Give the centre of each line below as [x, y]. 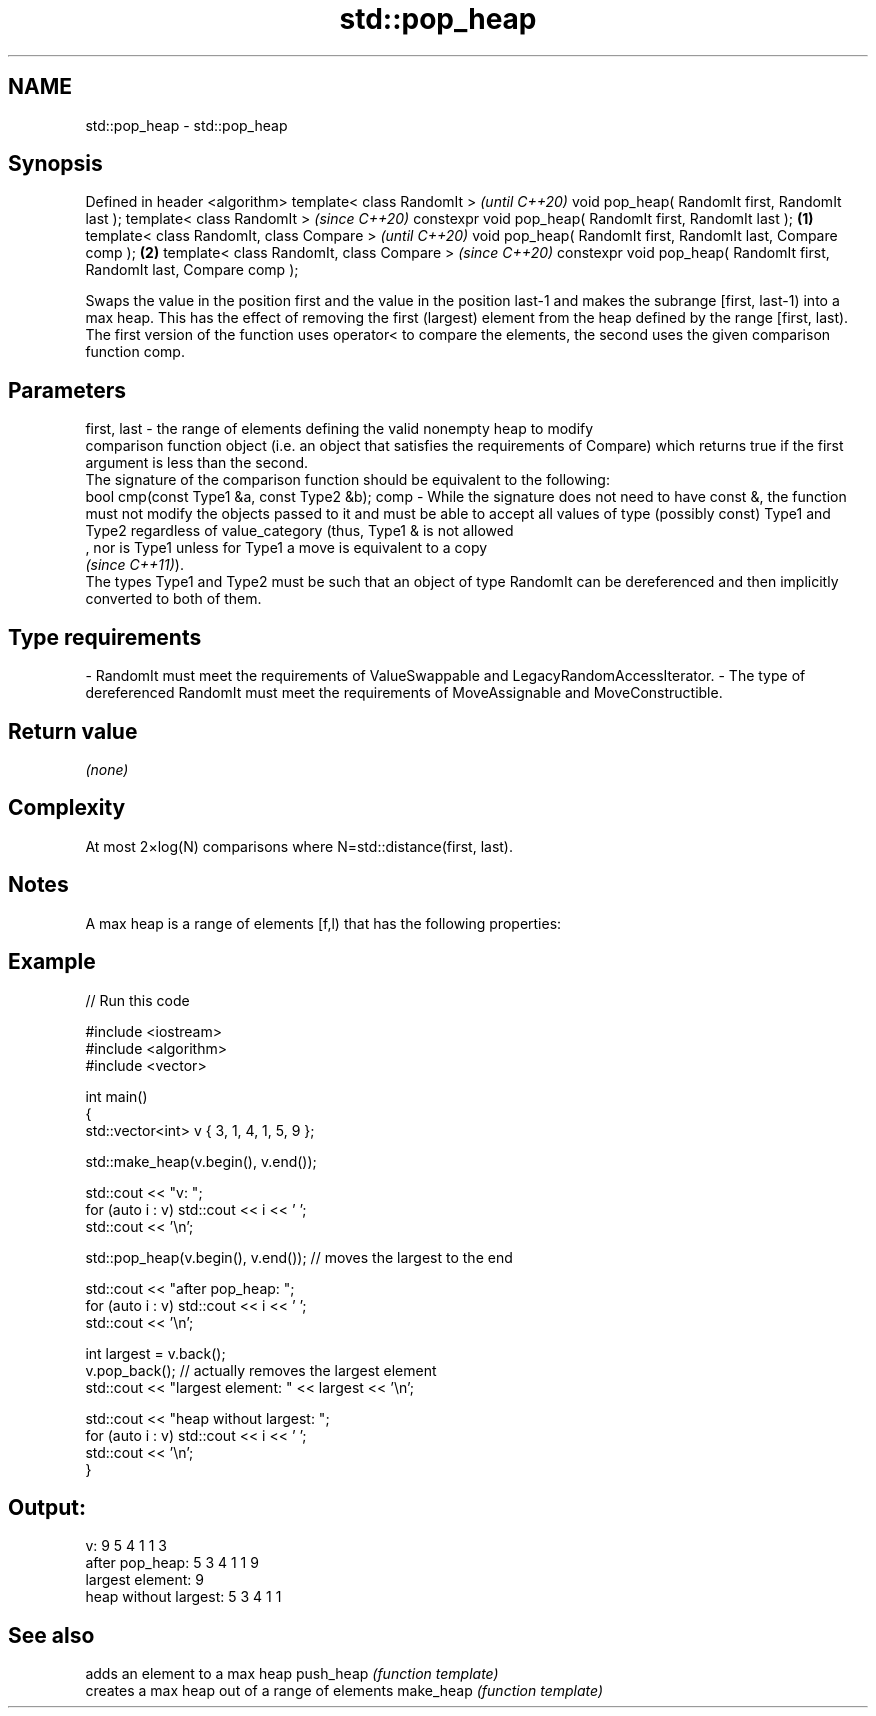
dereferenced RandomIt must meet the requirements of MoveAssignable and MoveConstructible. [404, 693]
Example [52, 962]
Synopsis [55, 164]
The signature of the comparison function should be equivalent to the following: [347, 480]
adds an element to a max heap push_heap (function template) [292, 1674]
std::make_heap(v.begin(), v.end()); [201, 1161]
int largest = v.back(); [155, 1353]
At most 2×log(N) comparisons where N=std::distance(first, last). [299, 846]
